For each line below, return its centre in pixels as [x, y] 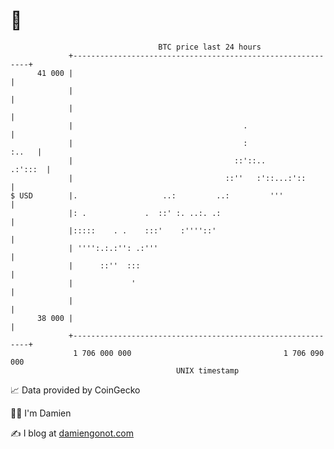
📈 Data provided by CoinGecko [75, 390]
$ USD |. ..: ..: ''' [147, 195]
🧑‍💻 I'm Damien [41, 413]
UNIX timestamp [207, 370]
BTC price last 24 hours [210, 47]
